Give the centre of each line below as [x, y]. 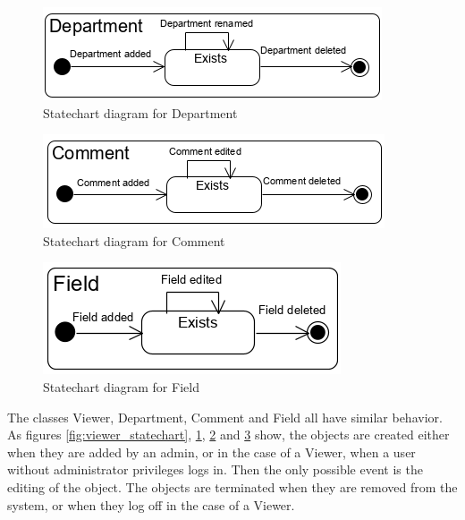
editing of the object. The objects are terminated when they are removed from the [232, 486]
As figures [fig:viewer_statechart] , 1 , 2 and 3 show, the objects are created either [228, 435]
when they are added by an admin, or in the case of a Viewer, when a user [211, 452]
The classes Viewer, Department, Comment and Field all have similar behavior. [225, 417]
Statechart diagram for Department [140, 112]
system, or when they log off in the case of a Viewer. [151, 504]
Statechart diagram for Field [121, 386]
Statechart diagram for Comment [134, 240]
